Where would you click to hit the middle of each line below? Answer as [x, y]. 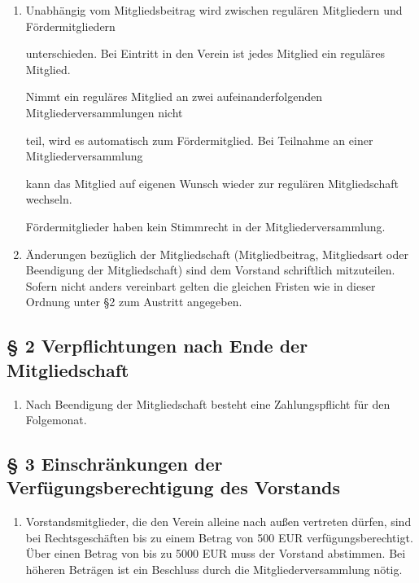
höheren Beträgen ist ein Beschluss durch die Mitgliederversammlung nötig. [214, 570]
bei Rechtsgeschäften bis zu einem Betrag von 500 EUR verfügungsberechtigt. [219, 537]
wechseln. [49, 199]
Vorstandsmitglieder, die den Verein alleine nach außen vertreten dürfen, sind [218, 522]
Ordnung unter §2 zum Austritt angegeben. [134, 302]
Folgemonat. [56, 420]
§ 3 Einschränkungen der [115, 464]
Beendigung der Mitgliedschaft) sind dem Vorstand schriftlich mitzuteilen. [210, 270]
